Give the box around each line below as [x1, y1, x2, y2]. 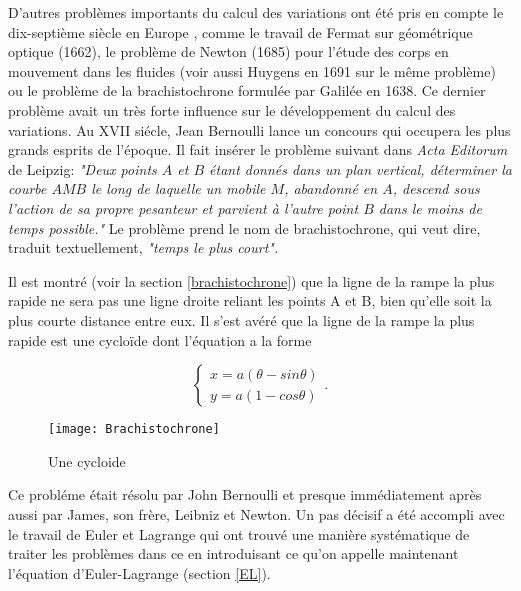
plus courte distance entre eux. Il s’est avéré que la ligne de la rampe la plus [8, 309, 475, 330]
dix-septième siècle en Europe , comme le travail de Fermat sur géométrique [8, 21, 473, 42]
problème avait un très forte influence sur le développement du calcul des [8, 99, 456, 120]
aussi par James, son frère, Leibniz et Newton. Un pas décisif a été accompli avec [8, 503, 505, 524]
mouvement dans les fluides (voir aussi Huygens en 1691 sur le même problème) [8, 60, 496, 81]
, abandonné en [284, 178, 378, 199]
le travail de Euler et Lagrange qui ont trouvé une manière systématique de [8, 523, 470, 544]
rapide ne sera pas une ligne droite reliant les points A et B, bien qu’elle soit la [8, 290, 492, 311]
